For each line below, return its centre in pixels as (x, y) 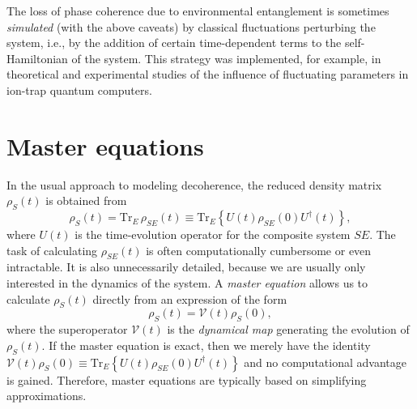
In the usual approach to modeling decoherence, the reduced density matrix (194, 184)
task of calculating (52, 250)
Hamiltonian (37, 58)
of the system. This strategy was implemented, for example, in (226, 58)
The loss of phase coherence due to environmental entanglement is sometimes (198, 11)
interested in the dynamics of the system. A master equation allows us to (187, 283)
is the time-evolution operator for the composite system (213, 234)
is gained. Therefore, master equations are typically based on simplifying (187, 379)
